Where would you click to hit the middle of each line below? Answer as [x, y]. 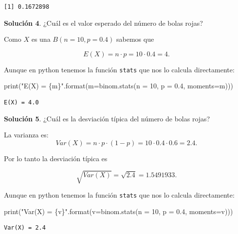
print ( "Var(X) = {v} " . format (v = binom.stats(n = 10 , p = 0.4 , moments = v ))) [119, 211]
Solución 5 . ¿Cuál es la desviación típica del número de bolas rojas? [107, 118]
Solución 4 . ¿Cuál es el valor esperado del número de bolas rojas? [103, 23]
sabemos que [135, 39]
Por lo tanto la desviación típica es [56, 158]
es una [41, 39]
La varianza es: [26, 135]
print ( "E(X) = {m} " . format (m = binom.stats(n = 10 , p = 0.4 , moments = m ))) [119, 86]
